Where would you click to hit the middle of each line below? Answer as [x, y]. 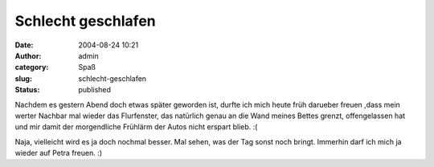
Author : [28, 55]
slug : [23, 78]
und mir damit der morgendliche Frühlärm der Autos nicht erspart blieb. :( [136, 127]
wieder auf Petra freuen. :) [59, 153]
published [95, 90]
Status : [27, 90]
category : [32, 67]
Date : [24, 45]
